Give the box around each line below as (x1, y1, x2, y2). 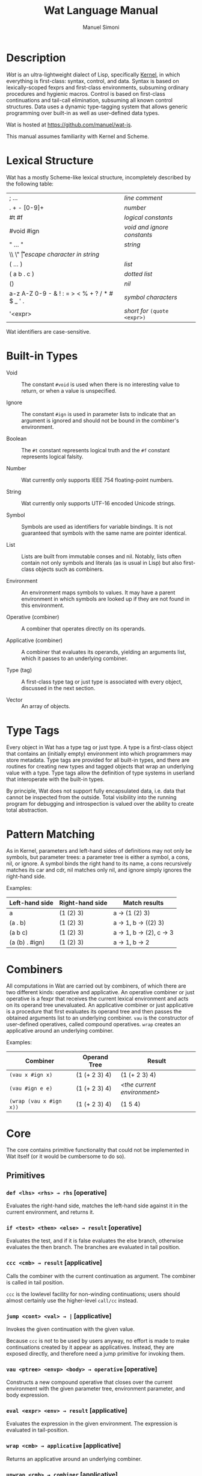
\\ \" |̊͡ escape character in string (9, 250, 100, 258)
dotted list (124, 269, 153, 278)
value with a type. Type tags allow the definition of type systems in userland (6, 769, 195, 776)
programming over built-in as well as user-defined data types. (6, 109, 160, 116)
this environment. (21, 602, 65, 609)
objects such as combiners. (35, 565, 104, 573)
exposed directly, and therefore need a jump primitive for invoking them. (6, 1350, 185, 1357)
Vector (6, 696, 23, 703)
